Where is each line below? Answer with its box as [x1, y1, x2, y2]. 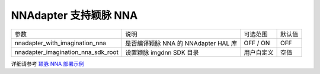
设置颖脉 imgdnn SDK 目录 [125, 48, 199, 56]
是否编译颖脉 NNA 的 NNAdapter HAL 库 [125, 39, 237, 47]
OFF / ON [244, 39, 270, 47]
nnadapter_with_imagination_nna [14, 39, 107, 47]
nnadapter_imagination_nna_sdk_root [14, 48, 119, 56]
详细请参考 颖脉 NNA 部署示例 [11, 60, 84, 67]
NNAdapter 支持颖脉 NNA [11, 9, 138, 22]
